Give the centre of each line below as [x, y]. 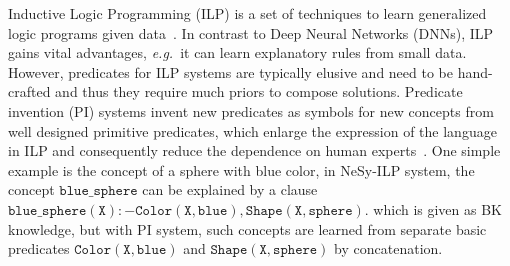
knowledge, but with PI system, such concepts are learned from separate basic [247, 228]
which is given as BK [438, 208]
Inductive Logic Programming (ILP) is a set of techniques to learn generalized [247, 13]
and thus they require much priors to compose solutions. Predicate [259, 91]
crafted [29, 91]
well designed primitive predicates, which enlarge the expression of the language [252, 130]
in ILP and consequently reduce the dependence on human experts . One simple [254, 150]
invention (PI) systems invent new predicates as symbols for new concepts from [251, 110]
